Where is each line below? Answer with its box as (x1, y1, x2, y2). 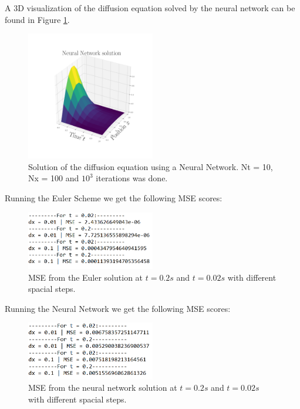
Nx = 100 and (28, 172, 79, 184)
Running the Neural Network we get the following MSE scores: (5, 302, 231, 314)
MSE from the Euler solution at (28, 271, 143, 283)
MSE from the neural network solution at (28, 381, 177, 394)
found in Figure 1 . (5, 13, 70, 25)
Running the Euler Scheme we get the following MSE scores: (5, 191, 223, 204)
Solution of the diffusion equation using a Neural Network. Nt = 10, (28, 160, 273, 172)
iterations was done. (96, 172, 168, 184)
